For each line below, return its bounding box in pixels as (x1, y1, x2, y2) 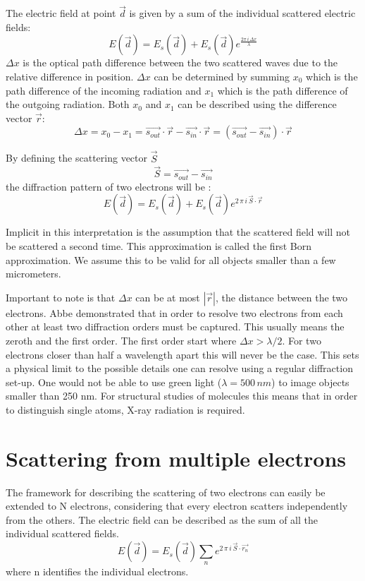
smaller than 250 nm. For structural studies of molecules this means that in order (6, 388, 358, 403)
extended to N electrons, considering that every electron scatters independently (6, 498, 348, 513)
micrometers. (6, 266, 61, 281)
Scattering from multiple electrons (6, 443, 347, 472)
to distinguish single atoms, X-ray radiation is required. (6, 402, 245, 417)
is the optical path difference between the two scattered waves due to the (23, 55, 338, 70)
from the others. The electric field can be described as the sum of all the (6, 512, 318, 527)
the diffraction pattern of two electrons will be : (6, 179, 211, 193)
